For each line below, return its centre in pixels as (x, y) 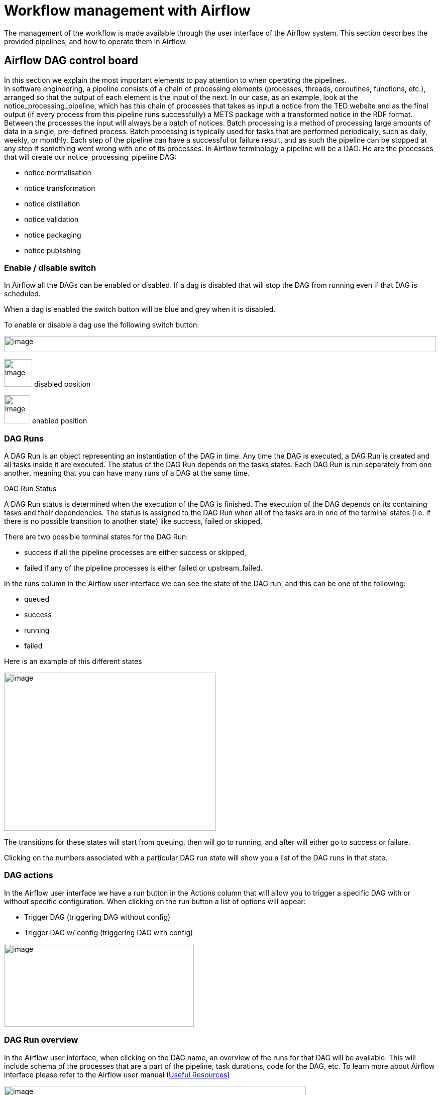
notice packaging (53, 235)
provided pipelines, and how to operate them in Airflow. (96, 41)
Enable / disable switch (50, 267)
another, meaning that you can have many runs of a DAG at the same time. (127, 473)
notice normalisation (58, 172)
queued (37, 599)
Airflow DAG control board (71, 61)
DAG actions (29, 875)
